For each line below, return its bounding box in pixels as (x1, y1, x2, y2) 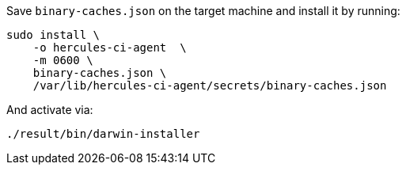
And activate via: (6, 103, 93, 116)
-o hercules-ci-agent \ (32, 41, 187, 54)
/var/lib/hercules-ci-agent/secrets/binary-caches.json (32, 79, 387, 92)
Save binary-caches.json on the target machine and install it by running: (6, 4, 400, 17)
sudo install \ (6, 28, 101, 41)
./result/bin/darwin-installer (6, 127, 200, 140)
